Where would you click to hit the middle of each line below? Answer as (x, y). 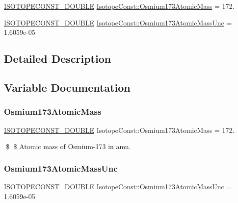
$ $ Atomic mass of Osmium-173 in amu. (68, 146)
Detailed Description (58, 59)
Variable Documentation (67, 87)
